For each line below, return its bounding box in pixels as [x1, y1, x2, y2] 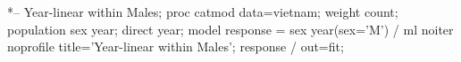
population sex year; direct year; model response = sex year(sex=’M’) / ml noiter [7, 19, 454, 38]
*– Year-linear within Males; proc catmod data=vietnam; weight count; [7, 3, 398, 20]
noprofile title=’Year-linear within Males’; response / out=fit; [7, 37, 344, 56]
